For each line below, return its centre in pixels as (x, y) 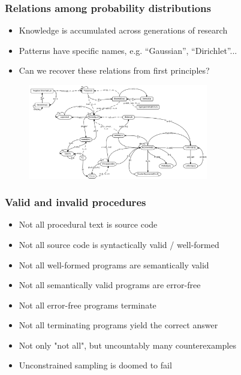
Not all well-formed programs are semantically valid (114, 264)
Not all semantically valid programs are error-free (110, 285)
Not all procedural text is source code (88, 224)
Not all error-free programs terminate (88, 305)
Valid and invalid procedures (76, 202)
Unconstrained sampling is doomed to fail (95, 365)
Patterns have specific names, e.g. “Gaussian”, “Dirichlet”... (128, 50)
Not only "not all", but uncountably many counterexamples (127, 345)
